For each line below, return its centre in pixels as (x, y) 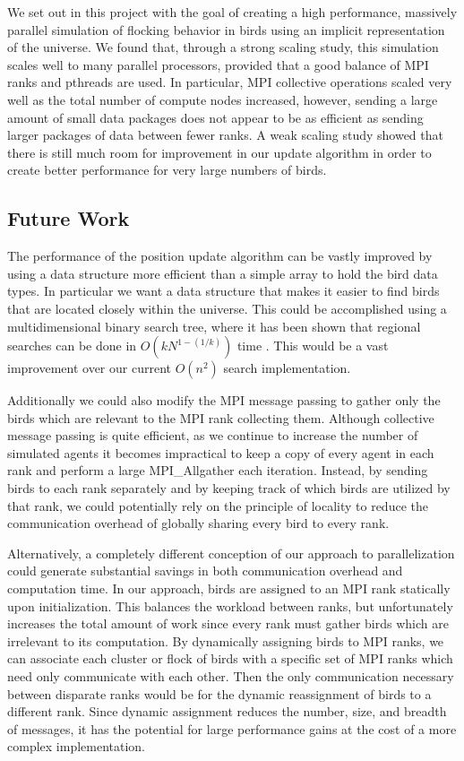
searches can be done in (72, 346)
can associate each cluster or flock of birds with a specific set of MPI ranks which (230, 658)
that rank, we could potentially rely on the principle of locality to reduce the (218, 505)
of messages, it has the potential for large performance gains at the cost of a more (232, 728)
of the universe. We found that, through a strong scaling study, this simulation (223, 47)
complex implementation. (76, 746)
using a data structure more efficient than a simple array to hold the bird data (223, 273)
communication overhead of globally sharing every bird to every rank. (198, 523)
